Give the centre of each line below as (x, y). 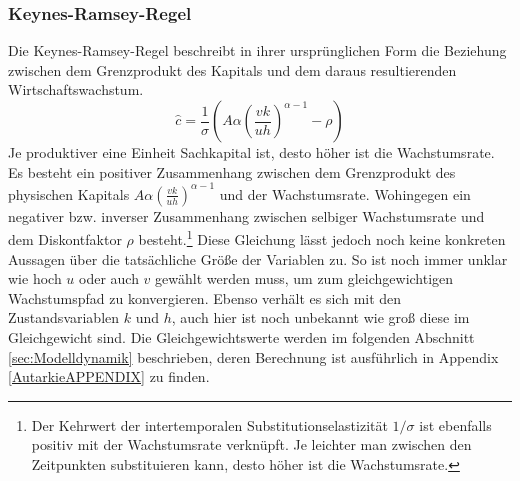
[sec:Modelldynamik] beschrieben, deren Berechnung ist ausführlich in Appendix (253, 356)
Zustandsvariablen (64, 317)
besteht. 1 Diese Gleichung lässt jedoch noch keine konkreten (322, 237)
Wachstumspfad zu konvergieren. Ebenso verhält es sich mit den (205, 297)
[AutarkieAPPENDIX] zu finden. (109, 376)
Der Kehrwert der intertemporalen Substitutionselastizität (209, 424)
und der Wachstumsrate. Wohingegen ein (345, 193)
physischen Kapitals (69, 193)
